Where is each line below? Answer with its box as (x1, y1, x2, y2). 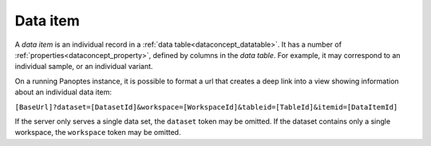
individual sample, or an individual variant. (14, 62, 153, 71)
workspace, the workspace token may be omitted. (14, 128, 181, 137)
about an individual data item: (14, 87, 112, 97)
